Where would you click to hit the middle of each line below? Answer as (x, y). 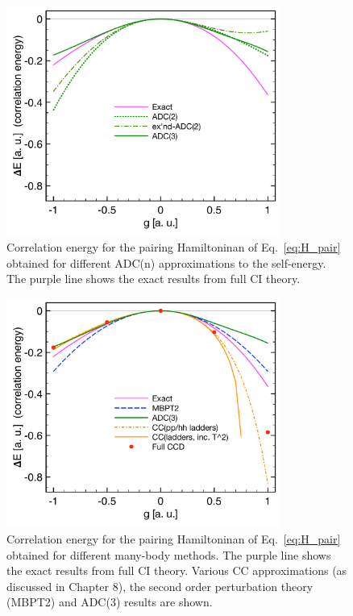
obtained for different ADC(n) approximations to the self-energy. (166, 262)
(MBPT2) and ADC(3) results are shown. (110, 602)
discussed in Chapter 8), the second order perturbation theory (160, 586)
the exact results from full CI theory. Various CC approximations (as (177, 570)
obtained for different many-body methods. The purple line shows (169, 554)
